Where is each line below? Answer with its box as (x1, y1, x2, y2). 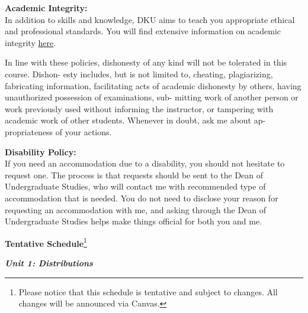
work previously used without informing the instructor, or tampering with (5, 102, 274, 115)
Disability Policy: (5, 145, 76, 158)
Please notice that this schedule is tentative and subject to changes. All (18, 285, 278, 298)
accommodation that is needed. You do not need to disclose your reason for (5, 191, 278, 204)
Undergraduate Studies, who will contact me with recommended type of (5, 180, 266, 193)
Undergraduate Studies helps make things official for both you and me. (5, 215, 262, 227)
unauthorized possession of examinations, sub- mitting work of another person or (5, 91, 299, 103)
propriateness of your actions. (5, 125, 112, 138)
